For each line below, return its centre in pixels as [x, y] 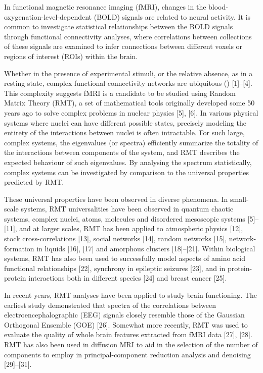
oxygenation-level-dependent [48, 16]
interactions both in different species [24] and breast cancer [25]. [128, 278]
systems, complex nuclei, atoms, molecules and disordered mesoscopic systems [125, 218]
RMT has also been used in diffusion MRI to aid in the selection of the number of [131, 344]
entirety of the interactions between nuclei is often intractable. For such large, [124, 132]
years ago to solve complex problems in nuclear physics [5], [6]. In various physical [131, 112]
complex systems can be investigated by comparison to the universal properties [127, 172]
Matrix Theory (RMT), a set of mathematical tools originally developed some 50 [129, 103]
